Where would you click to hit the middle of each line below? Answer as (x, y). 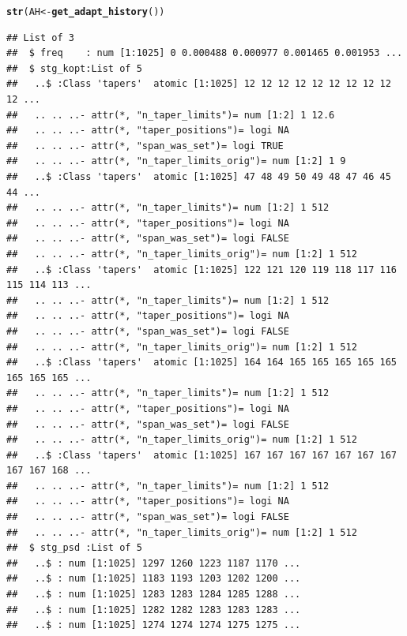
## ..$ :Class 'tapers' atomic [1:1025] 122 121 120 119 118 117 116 (202, 269)
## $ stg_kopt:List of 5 (74, 68)
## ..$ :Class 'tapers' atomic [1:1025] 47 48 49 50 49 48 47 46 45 (199, 177)
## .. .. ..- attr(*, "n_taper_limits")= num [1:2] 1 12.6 (171, 115)
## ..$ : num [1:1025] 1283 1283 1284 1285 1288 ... (154, 595)
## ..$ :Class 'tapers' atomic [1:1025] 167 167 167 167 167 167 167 (202, 455)
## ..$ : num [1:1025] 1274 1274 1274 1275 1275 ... (154, 625)
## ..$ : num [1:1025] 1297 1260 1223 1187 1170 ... (154, 563)
